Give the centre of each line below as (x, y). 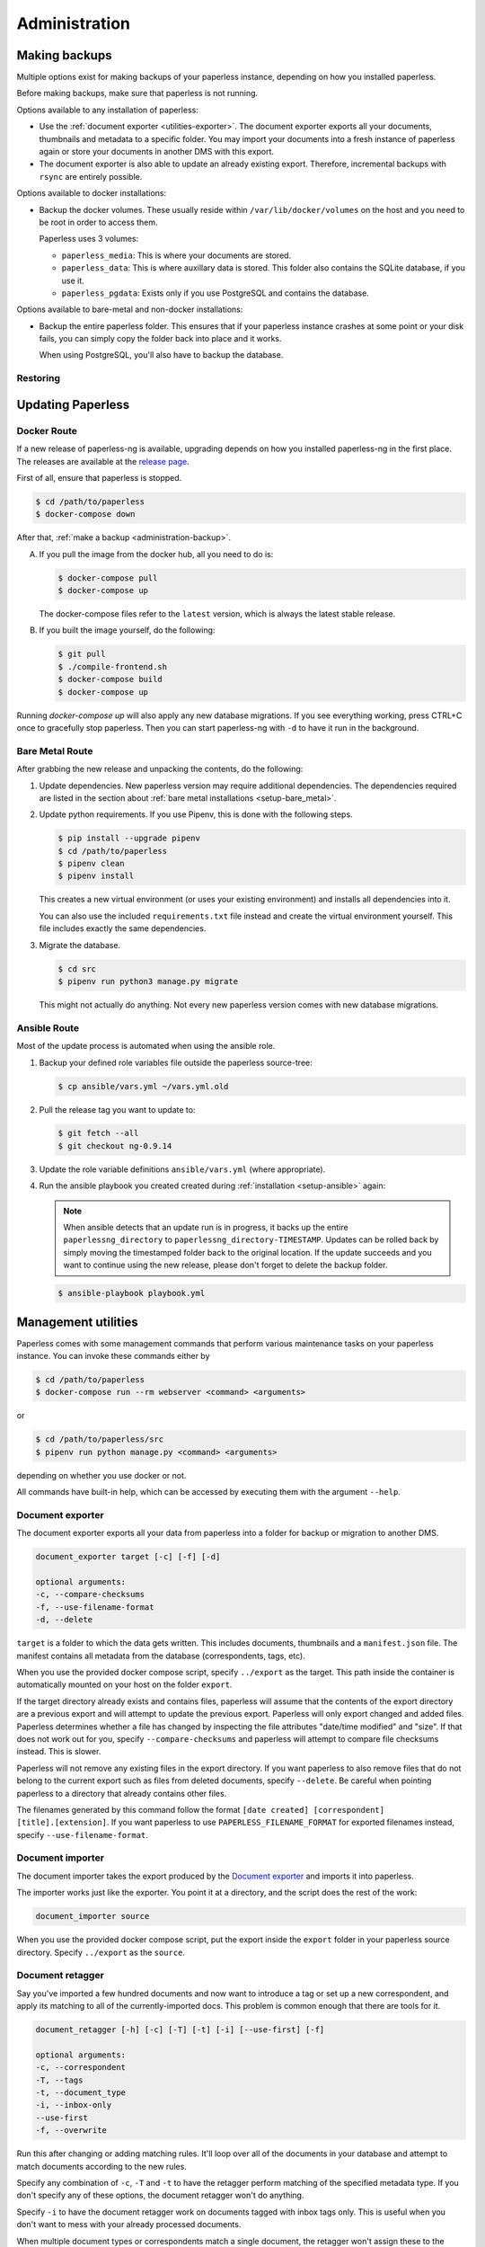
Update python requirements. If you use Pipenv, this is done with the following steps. (196, 814)
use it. (73, 280)
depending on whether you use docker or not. (101, 1475)
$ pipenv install (96, 876)
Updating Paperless (73, 404)
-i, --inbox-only (74, 2105)
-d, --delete (64, 1620)
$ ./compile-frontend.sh (113, 666)
